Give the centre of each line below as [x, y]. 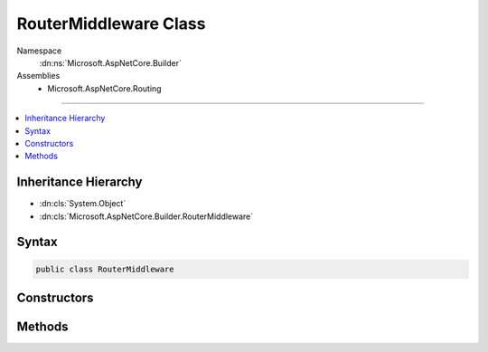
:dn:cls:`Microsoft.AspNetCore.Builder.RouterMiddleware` [146, 216]
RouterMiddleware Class [111, 24]
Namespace [39, 51]
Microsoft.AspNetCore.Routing [104, 88]
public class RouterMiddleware [105, 269]
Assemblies [38, 76]
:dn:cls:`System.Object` [83, 204]
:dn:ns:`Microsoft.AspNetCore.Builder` [111, 62]
